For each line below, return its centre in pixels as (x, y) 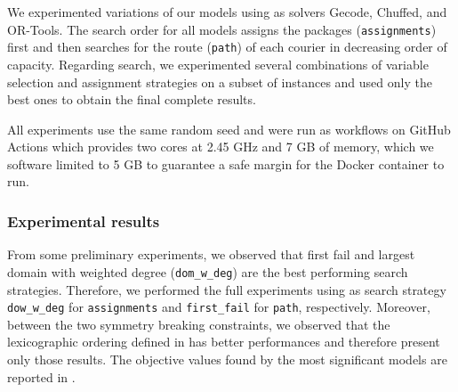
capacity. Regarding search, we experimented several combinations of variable (218, 64)
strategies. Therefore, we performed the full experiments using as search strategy (227, 289)
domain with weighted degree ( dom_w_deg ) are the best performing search (208, 271)
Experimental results (84, 220)
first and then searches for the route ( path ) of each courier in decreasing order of (227, 47)
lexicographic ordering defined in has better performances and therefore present (224, 342)
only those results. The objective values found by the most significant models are (227, 359)
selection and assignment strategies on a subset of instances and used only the (220, 82)
